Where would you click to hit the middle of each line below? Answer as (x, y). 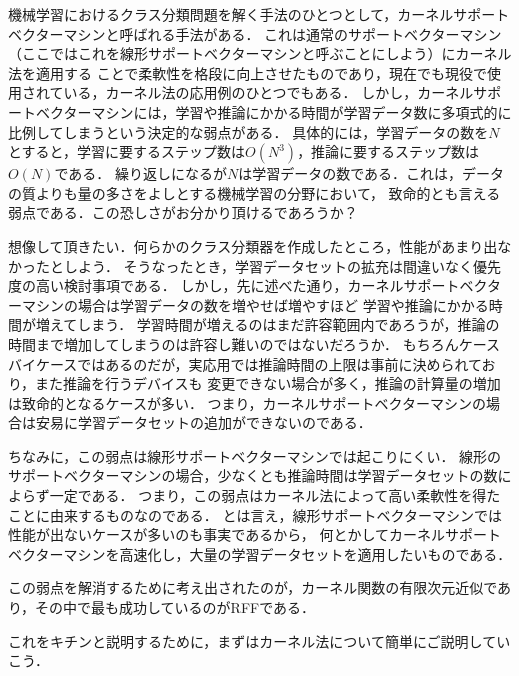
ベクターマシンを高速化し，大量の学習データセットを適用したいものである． (260, 553)
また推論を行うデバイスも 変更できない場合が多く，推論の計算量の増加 (268, 383)
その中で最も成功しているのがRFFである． (175, 607)
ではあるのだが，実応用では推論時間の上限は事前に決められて (279, 363)
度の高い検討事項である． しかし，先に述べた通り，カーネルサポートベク (247, 285)
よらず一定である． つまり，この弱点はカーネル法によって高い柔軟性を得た (254, 495)
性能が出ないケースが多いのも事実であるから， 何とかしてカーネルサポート (254, 534)
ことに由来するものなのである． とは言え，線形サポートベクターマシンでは (255, 514)
